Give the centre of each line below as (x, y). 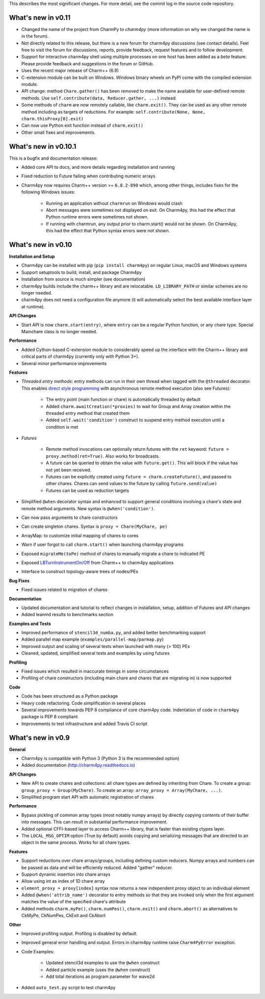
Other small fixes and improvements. (58, 132)
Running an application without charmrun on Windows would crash (114, 203)
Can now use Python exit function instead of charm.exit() (82, 126)
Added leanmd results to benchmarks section (67, 615)
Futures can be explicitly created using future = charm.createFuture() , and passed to (139, 477)
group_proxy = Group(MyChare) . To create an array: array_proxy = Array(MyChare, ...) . (122, 790)
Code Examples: (38, 951)
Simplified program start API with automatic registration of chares (88, 797)
